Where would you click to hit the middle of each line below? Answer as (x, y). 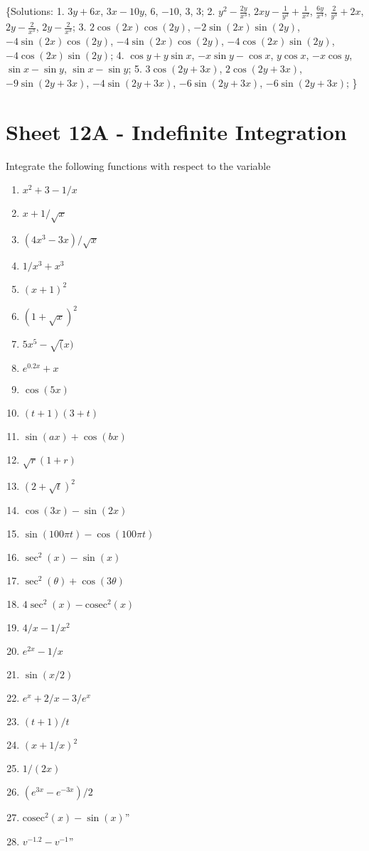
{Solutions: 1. (35, 11)
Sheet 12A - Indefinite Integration (176, 131)
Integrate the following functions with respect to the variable (138, 165)
